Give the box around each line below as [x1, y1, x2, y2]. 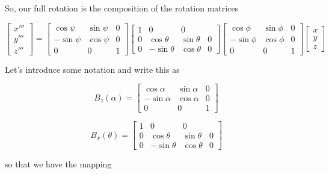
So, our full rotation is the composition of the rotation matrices [5, 2, 239, 14]
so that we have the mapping [5, 158, 112, 170]
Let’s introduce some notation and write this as [5, 63, 180, 75]
